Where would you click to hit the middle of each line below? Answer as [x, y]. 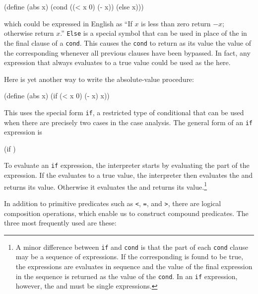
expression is [23, 132]
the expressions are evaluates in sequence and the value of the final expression [134, 266]
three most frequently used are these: [60, 223]
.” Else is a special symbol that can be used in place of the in [154, 33]
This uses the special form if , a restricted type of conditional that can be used [124, 112]
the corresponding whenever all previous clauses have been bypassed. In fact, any [127, 52]
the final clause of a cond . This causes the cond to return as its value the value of [128, 42]
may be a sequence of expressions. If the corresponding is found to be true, [129, 257]
